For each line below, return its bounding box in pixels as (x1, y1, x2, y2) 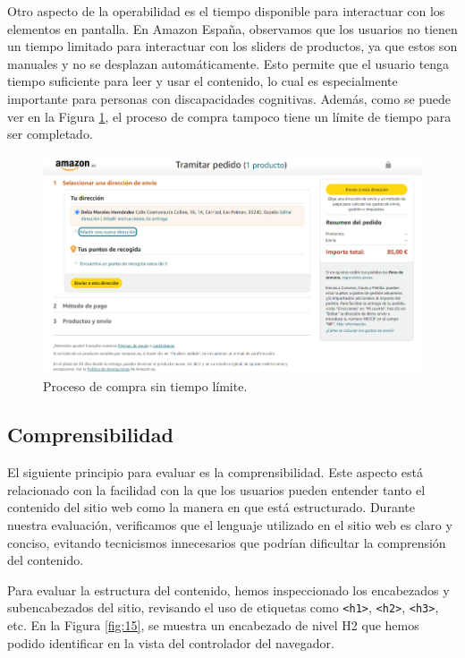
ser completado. (7, 124, 93, 143)
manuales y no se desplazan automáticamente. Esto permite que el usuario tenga (7, 54, 450, 73)
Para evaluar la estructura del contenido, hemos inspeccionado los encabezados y (7, 580, 450, 599)
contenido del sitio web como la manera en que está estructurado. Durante (7, 498, 415, 517)
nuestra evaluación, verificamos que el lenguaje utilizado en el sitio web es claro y (7, 516, 452, 534)
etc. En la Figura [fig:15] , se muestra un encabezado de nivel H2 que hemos (7, 616, 419, 635)
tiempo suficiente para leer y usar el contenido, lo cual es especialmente (7, 72, 398, 90)
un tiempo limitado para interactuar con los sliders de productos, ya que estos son (7, 37, 458, 56)
